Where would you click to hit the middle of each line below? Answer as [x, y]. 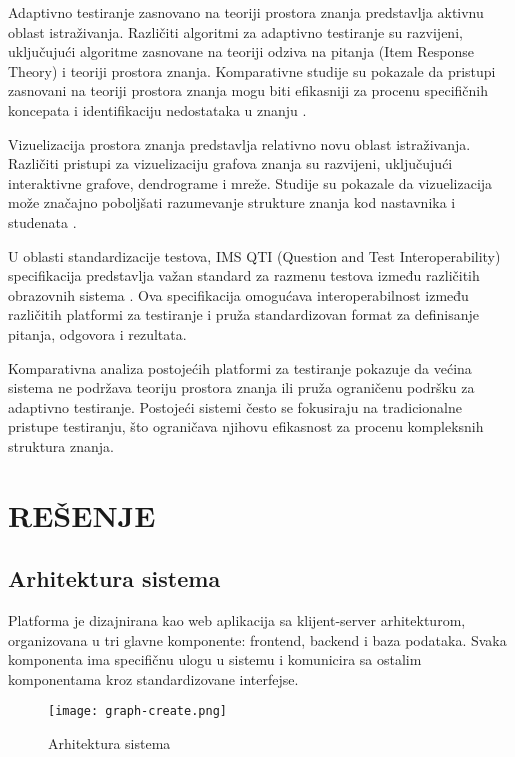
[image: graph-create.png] [137, 711]
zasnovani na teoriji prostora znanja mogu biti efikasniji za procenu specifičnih [248, 90]
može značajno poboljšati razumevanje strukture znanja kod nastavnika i [232, 202]
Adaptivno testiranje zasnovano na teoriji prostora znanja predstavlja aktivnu [246, 12]
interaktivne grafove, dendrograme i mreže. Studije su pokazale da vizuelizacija [250, 182]
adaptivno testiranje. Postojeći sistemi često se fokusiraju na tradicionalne [235, 406]
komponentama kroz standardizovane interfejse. [153, 678]
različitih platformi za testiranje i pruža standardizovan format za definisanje [244, 314]
